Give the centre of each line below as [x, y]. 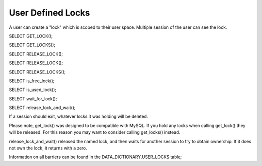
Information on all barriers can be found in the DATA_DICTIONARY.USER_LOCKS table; [95, 157]
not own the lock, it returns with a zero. [48, 148]
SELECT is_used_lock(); [33, 90]
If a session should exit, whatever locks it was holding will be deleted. [78, 116]
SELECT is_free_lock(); [32, 81]
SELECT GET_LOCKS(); [32, 45]
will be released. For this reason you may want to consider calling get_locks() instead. [95, 132]
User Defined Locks [49, 13]
